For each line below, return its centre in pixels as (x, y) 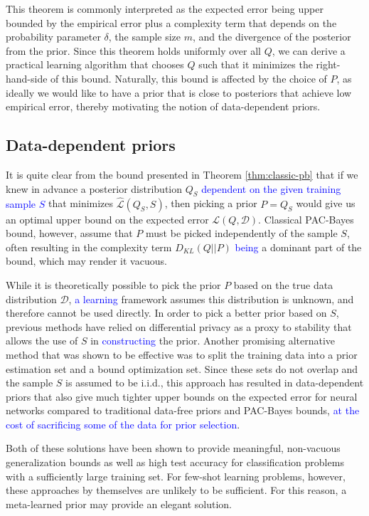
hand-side (27, 78)
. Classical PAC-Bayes (306, 219)
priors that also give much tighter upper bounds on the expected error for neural (182, 396)
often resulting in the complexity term (89, 247)
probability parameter (53, 37)
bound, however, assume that (69, 233)
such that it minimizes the (256, 64)
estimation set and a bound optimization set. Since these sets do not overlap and (182, 368)
